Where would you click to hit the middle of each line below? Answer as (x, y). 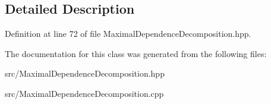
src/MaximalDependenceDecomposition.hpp (85, 73)
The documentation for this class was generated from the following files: (136, 53)
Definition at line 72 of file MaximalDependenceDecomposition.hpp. (128, 34)
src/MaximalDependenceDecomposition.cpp (84, 93)
